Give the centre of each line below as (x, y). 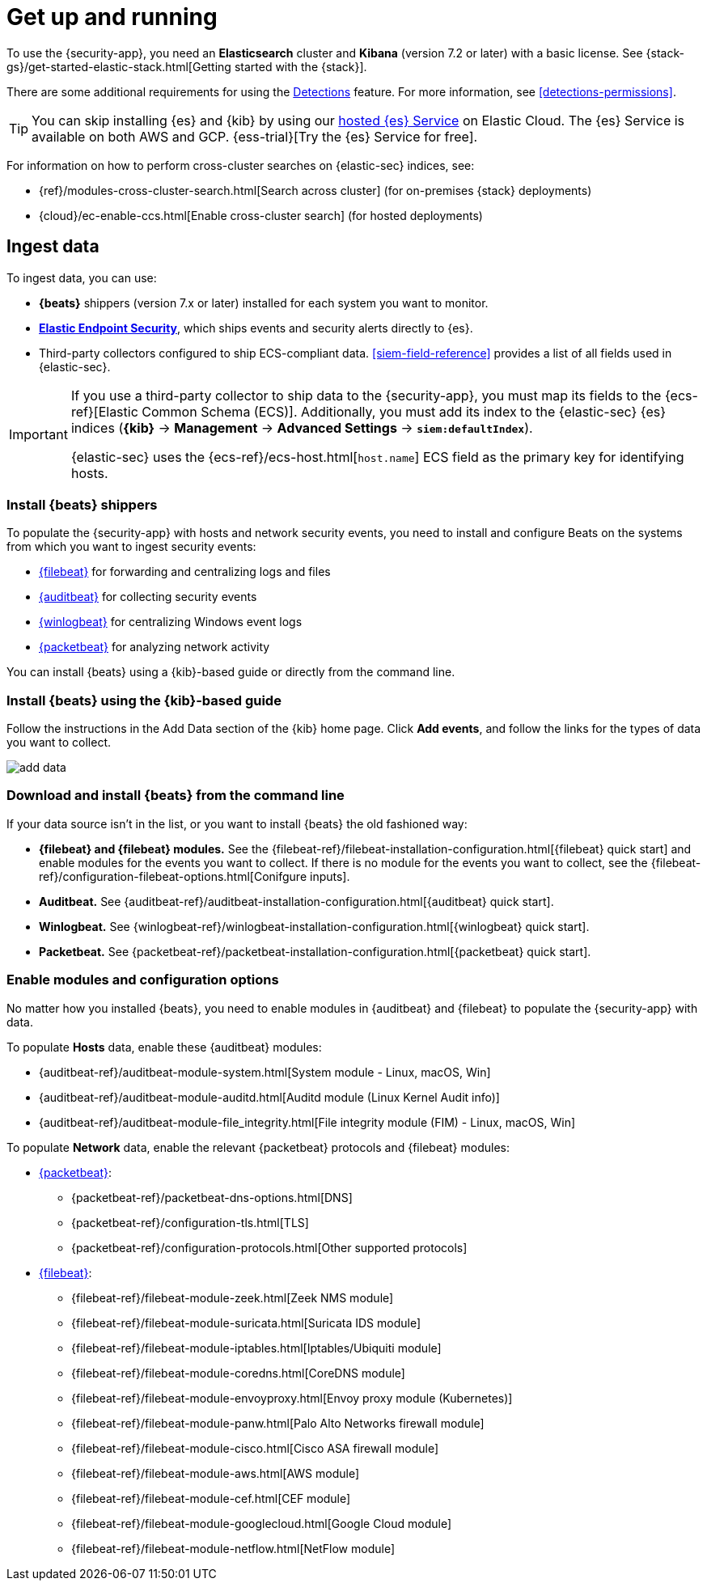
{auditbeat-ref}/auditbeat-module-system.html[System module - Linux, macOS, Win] (265, 1072)
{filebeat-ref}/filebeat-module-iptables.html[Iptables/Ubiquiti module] (256, 1348)
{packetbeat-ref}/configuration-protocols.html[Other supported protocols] (269, 1247)
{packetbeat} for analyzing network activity (155, 647)
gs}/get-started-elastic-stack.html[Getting (119, 66)
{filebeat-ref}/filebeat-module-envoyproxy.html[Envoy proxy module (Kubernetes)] (292, 1398)
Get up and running (112, 17)
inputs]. (330, 876)
